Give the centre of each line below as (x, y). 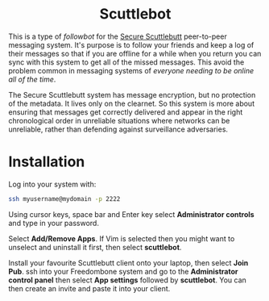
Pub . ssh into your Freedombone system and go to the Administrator (123, 271)
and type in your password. (54, 223)
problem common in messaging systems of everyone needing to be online (131, 70)
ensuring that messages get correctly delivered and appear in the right (126, 112)
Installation (47, 162)
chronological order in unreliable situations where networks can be (119, 120)
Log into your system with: (52, 184)
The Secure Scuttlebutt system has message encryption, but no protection (132, 94)
